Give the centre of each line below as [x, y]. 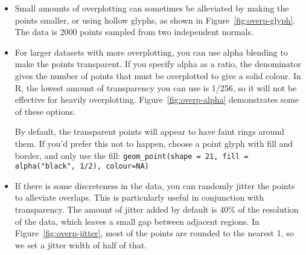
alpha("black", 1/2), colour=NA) [82, 166]
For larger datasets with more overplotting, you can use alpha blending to [151, 52]
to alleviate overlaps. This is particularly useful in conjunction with [139, 197]
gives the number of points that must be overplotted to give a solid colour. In [158, 75]
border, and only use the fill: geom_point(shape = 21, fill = [132, 155]
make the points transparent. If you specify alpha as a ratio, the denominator [158, 64]
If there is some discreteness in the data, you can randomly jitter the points [155, 185]
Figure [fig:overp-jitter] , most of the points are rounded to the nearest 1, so [154, 233]
